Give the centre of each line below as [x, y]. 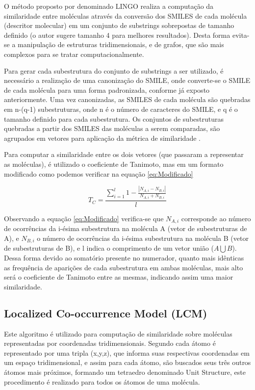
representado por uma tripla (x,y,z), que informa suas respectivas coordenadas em [127, 352]
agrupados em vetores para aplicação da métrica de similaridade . [102, 138]
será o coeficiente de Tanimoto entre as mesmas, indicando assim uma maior [119, 277]
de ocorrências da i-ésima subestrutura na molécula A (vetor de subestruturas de [126, 228]
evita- [241, 35]
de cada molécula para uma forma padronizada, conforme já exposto [107, 90]
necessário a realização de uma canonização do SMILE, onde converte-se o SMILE [127, 80]
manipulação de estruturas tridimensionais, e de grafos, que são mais [121, 44]
